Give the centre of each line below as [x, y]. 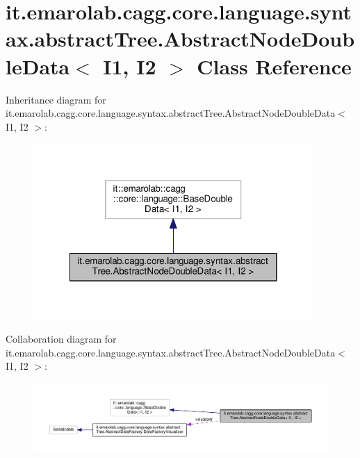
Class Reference [274, 66]
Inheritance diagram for [56, 99]
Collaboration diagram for [61, 338]
